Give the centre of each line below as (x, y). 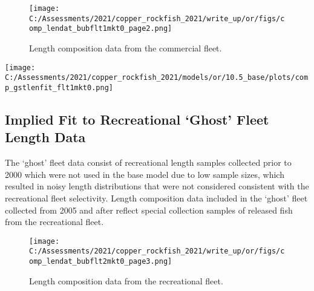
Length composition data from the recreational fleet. (126, 280)
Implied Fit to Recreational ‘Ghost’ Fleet (137, 119)
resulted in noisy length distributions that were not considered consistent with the (157, 186)
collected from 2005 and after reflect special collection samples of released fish (149, 210)
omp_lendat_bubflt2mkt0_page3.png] (101, 261)
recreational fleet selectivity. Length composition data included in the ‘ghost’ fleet (156, 198)
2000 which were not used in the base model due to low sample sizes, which (145, 174)
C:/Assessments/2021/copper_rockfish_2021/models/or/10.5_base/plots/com (157, 78)
